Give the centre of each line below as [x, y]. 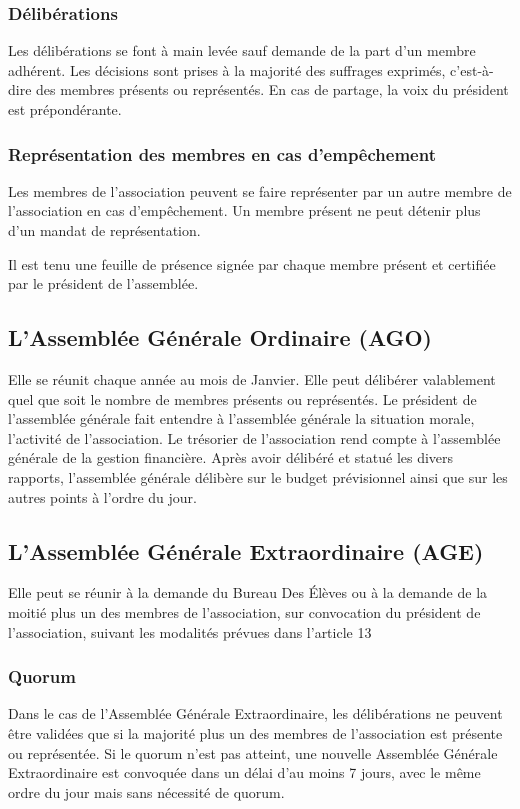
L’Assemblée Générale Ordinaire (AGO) [220, 337]
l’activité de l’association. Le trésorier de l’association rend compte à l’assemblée [254, 437]
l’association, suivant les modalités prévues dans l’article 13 [190, 631]
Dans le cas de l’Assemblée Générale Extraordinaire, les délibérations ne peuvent [255, 713]
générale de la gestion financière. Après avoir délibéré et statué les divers [231, 457]
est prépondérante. [65, 109]
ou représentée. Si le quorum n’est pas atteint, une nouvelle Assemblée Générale [253, 752]
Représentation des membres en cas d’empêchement [222, 153]
